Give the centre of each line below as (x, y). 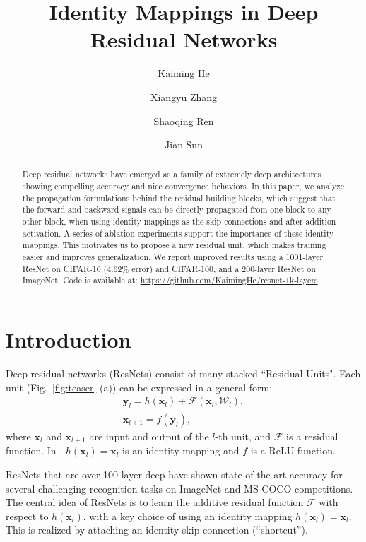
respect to (27, 516)
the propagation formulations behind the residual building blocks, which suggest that (179, 198)
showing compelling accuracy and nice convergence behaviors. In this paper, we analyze (183, 186)
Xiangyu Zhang (184, 96)
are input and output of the (149, 436)
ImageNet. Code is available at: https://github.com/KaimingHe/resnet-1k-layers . (171, 280)
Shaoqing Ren (184, 120)
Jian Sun (184, 145)
